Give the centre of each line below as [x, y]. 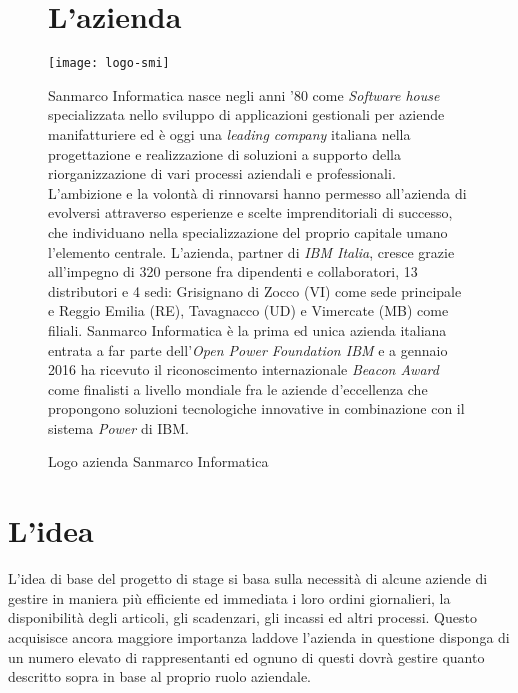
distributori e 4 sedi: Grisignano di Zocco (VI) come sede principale [255, 290]
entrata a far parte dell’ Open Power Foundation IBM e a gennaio [248, 349]
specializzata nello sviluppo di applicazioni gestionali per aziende [246, 114]
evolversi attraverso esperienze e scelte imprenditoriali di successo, [250, 212]
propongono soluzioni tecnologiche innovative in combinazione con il [256, 408]
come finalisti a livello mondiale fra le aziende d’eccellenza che [238, 388]
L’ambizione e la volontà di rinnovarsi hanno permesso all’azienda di [257, 192]
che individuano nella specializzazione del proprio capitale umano [248, 231]
